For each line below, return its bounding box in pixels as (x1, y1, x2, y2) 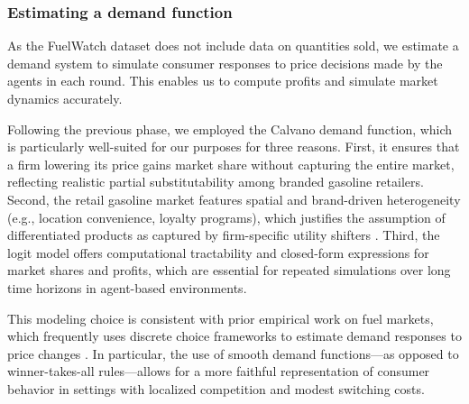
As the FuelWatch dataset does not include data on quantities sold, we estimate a (7, 36, 459, 55)
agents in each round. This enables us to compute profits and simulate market (7, 71, 438, 90)
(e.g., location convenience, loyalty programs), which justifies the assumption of (7, 207, 446, 226)
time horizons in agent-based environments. (7, 278, 247, 297)
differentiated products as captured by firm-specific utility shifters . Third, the (7, 225, 440, 244)
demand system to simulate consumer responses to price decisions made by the (7, 53, 443, 72)
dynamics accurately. (7, 89, 123, 107)
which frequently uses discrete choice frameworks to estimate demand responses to (7, 326, 462, 345)
